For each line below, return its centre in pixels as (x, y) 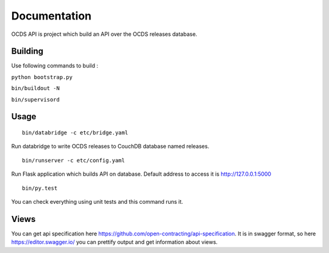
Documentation (51, 16)
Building (27, 51)
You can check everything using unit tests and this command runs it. (97, 201)
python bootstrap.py (42, 77)
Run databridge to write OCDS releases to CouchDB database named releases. (110, 147)
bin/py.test (40, 188)
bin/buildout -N (36, 88)
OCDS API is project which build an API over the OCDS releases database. (104, 34)
